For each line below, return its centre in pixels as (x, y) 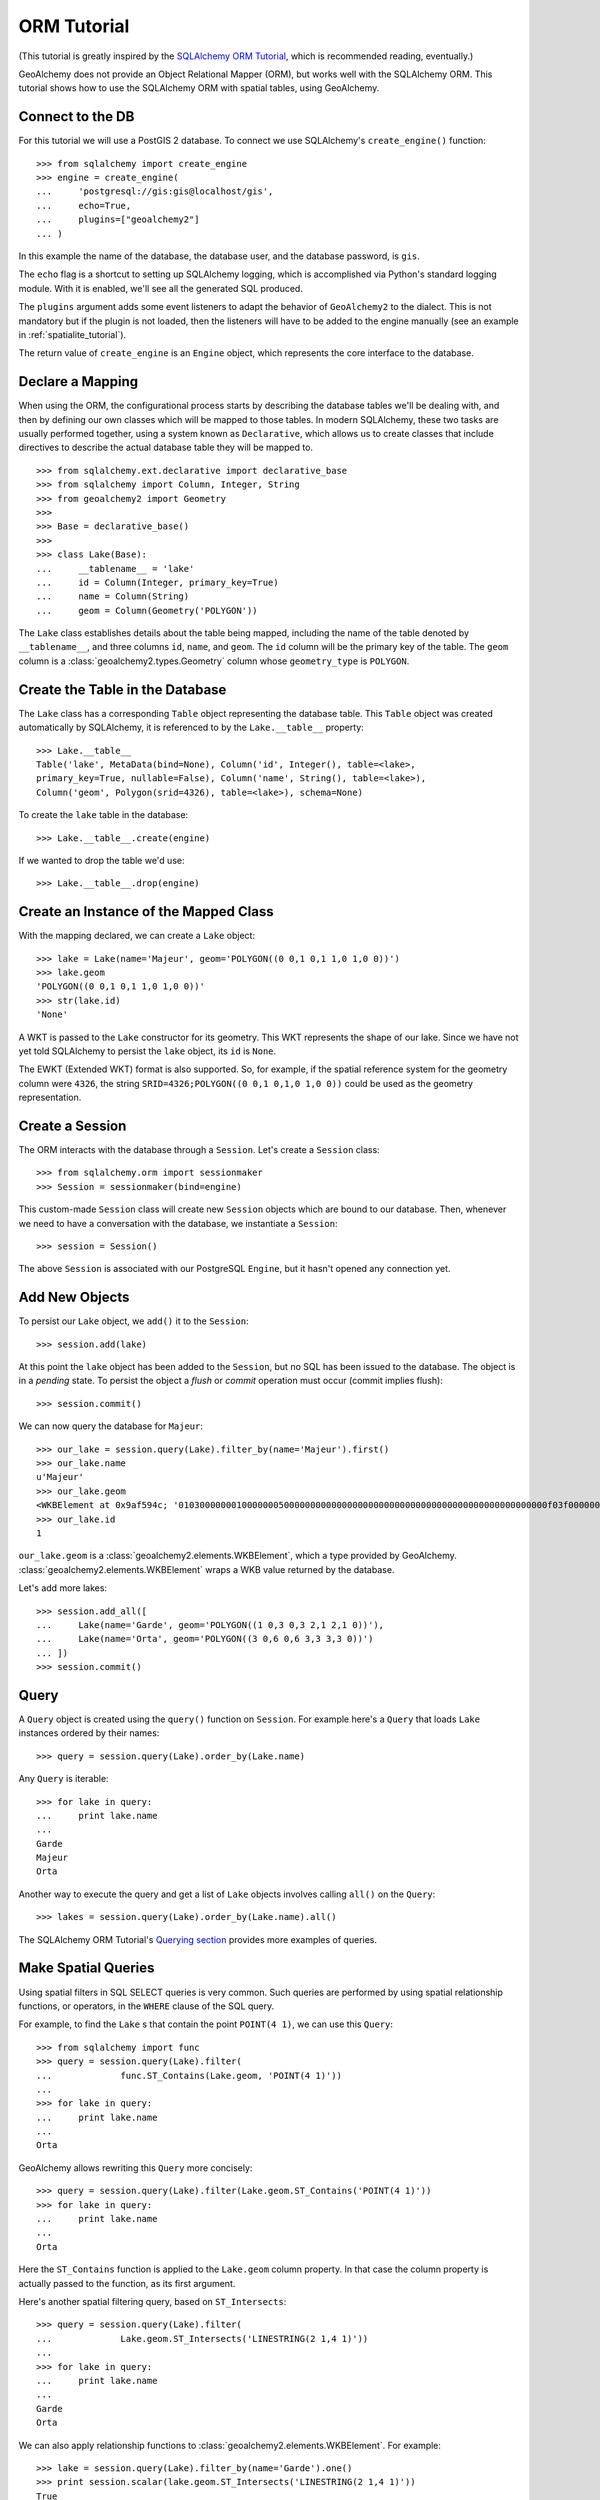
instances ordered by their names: (89, 1733)
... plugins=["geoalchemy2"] (118, 219)
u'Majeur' (60, 1477)
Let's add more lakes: (63, 1588)
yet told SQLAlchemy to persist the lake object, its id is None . (147, 1051)
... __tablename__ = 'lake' (115, 568)
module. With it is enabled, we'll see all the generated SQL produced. (161, 288)
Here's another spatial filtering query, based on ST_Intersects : (152, 2301)
